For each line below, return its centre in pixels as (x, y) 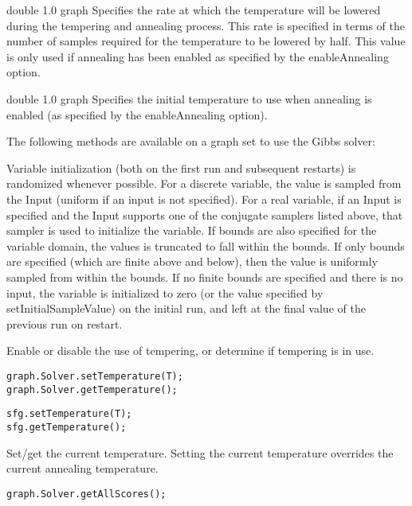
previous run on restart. (65, 323)
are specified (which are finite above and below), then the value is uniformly (192, 261)
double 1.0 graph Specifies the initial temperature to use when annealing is (189, 98)
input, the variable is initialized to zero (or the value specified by (165, 292)
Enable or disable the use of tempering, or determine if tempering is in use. (190, 350)
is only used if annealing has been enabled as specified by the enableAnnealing (198, 56)
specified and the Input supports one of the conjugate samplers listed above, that (205, 214)
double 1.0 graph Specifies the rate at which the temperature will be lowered (194, 10)
